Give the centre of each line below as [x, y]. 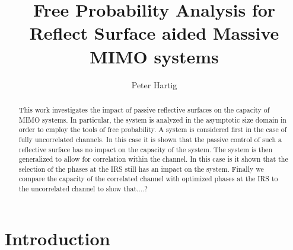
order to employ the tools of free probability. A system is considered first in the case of [153, 129]
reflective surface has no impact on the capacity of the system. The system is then [145, 149]
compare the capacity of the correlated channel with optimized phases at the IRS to [148, 179]
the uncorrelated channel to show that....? [83, 189]
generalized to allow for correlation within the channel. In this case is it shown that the [153, 159]
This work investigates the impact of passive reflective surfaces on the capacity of [144, 109]
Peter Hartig [154, 84]
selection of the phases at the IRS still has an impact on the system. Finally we [141, 169]
